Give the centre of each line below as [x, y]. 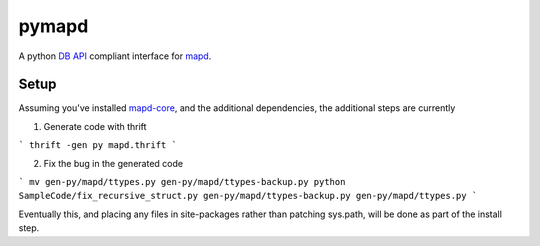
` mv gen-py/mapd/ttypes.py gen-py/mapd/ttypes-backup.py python [182, 182]
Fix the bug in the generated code [113, 163]
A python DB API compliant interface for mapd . [115, 56]
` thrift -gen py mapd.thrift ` [97, 145]
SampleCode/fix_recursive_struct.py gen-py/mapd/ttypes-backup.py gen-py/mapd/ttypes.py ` [248, 196]
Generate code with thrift [95, 126]
